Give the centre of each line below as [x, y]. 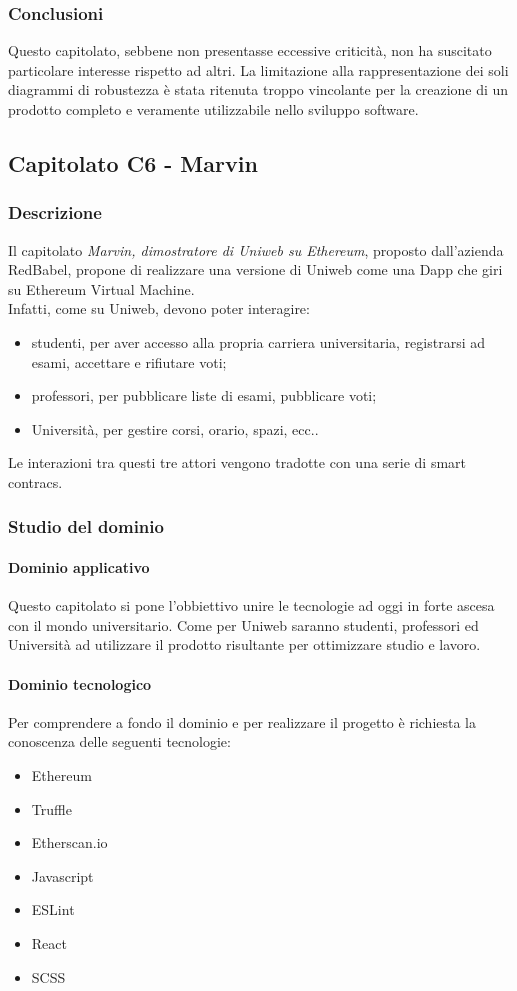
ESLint [53, 909]
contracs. [35, 481]
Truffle [51, 808]
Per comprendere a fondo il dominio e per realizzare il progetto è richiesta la [242, 721]
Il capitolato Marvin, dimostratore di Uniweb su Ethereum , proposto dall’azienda [256, 249]
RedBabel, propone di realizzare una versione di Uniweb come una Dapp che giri [255, 269]
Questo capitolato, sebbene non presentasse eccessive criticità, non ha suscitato [250, 50]
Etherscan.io [69, 842]
